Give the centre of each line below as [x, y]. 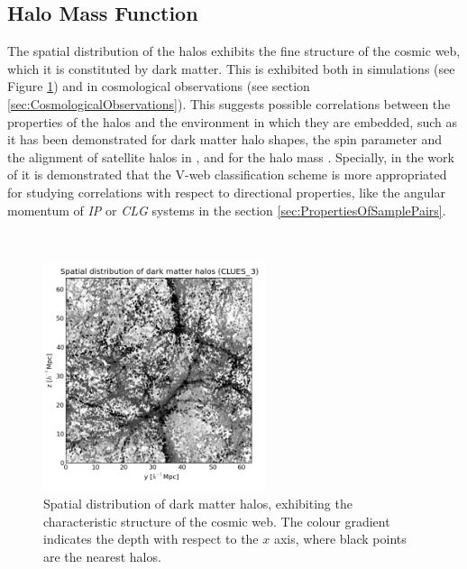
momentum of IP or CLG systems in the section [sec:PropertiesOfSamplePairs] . [227, 210]
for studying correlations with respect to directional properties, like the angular [226, 192]
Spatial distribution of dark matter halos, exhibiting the [198, 503]
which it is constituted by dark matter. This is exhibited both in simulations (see [231, 68]
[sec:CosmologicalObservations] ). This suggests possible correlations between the [229, 103]
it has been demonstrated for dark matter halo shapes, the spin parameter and [225, 139]
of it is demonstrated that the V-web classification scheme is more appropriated [227, 174]
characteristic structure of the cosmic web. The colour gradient [217, 521]
